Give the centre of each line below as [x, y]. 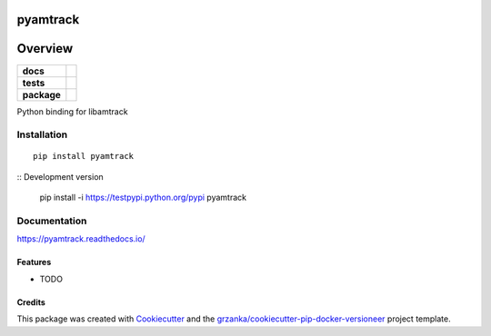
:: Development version [60, 176]
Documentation [52, 221]
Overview [45, 49]
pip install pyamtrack [84, 156]
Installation [42, 134]
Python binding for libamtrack [72, 111]
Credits [31, 302]
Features [34, 262]
